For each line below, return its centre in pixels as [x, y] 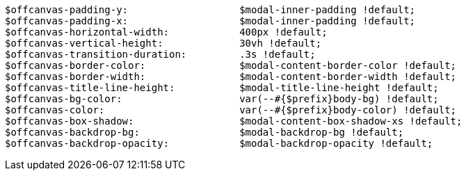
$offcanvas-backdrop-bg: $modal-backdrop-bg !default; [204, 132]
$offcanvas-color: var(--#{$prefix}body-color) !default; [231, 110]
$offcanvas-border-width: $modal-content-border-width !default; [231, 77]
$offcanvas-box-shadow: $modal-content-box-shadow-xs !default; [234, 121]
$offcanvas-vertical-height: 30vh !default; [163, 43]
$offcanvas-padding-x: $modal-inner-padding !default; [210, 21]
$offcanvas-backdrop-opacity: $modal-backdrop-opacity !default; [219, 143]
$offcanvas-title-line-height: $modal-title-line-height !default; [222, 88]
